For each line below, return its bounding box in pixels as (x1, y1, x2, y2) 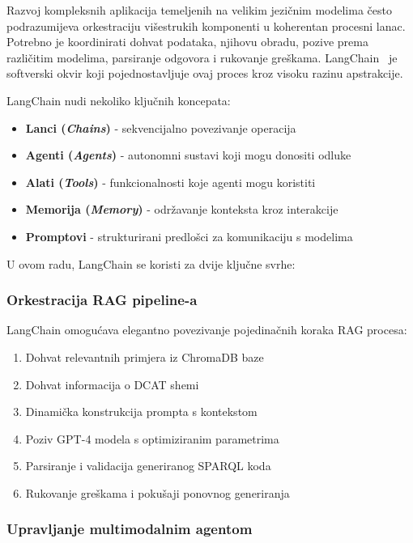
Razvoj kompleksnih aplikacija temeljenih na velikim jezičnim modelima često (6, 2, 392, 18)
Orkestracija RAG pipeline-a (6, 290, 198, 310)
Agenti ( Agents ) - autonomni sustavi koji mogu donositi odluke (25, 146, 351, 163)
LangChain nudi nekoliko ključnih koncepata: (6, 91, 231, 108)
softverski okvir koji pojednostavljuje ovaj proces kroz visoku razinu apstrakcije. (6, 65, 403, 82)
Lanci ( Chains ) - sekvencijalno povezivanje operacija (25, 119, 296, 136)
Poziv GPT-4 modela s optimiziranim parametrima (25, 430, 279, 447)
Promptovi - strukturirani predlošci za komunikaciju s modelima (25, 227, 353, 244)
